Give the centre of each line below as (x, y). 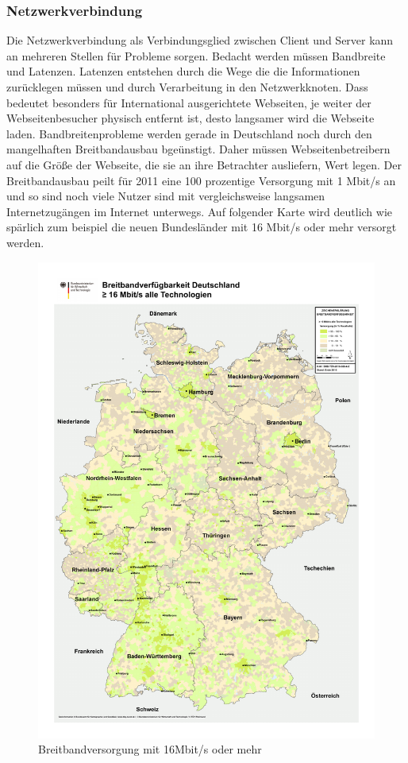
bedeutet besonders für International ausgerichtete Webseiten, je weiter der (189, 102)
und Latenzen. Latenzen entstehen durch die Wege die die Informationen (183, 71)
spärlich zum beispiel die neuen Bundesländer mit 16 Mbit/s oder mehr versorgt (202, 227)
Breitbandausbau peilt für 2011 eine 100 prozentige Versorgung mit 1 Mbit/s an (201, 180)
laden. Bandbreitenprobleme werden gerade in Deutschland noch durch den (189, 133)
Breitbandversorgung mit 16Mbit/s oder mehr (150, 749)
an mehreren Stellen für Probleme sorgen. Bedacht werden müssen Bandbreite (196, 55)
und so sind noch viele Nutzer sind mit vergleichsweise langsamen (166, 196)
